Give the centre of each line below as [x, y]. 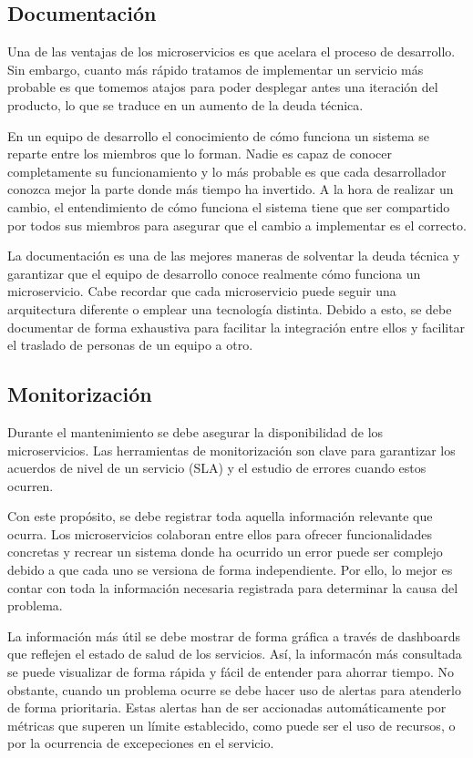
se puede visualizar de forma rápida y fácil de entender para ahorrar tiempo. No [231, 672]
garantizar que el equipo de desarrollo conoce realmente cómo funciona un [214, 273]
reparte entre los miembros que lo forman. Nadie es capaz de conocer [200, 154]
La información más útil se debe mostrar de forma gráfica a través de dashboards [234, 635]
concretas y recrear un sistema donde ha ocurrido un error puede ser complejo [225, 552]
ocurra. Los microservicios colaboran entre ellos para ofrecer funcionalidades [220, 533]
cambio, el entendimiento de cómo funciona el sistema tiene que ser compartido [229, 206]
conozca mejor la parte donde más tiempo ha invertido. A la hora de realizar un [231, 189]
